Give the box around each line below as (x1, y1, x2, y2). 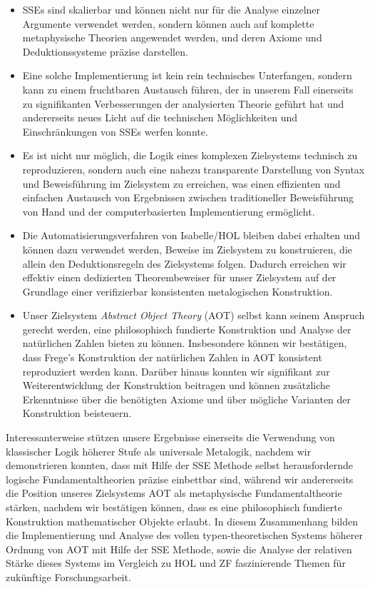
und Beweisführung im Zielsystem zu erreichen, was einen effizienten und (22, 176, 341, 191)
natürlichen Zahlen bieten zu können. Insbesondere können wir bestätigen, (22, 336, 347, 351)
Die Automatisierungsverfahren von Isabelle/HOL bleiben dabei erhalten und (22, 228, 361, 243)
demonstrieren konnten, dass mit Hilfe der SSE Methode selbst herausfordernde (6, 458, 354, 473)
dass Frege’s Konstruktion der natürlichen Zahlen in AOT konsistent (22, 350, 322, 365)
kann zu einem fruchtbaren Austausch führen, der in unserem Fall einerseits (22, 81, 354, 96)
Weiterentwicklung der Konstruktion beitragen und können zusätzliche (22, 378, 331, 393)
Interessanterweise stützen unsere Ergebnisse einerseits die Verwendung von (6, 430, 335, 445)
